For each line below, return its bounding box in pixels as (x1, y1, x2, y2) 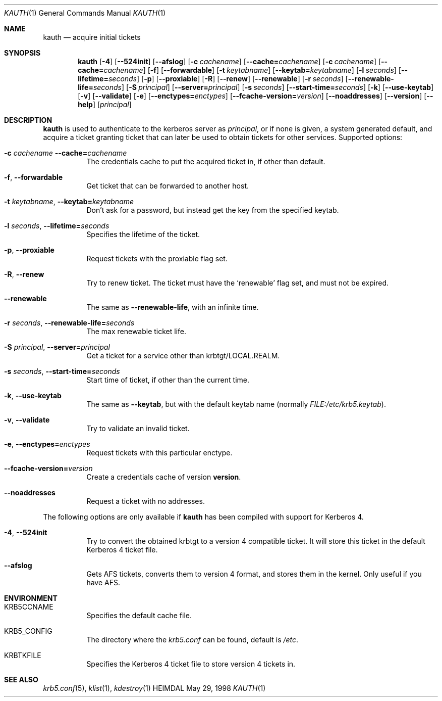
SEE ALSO (4, 675, 38, 684)
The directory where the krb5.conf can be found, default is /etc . (86, 635, 299, 644)
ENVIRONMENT (4, 594, 58, 602)
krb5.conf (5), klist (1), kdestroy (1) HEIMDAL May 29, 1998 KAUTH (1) (43, 684, 266, 692)
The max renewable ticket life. (86, 327, 187, 336)
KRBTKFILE (4, 651, 41, 660)
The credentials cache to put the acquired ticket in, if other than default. (86, 157, 325, 166)
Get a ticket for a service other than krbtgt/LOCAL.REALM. (86, 351, 280, 360)
